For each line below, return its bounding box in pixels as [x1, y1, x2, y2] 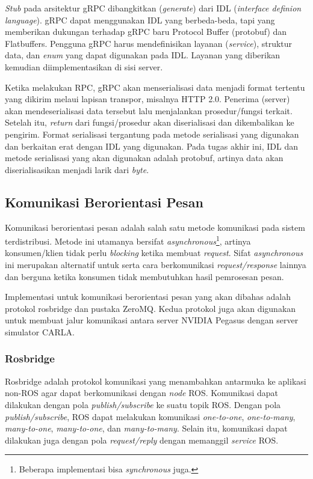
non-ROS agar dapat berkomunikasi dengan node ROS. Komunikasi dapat [5, 386, 279, 399]
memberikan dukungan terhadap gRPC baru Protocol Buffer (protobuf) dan [5, 25, 287, 38]
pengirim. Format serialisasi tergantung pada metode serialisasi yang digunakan [5, 127, 299, 140]
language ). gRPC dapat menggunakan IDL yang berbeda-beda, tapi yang [5, 13, 275, 26]
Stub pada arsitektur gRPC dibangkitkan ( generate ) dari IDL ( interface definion [5, 2, 302, 14]
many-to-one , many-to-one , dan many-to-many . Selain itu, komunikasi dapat [5, 422, 288, 435]
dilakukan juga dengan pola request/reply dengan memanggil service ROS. [5, 433, 279, 446]
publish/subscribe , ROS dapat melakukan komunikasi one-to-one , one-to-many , [5, 410, 296, 423]
